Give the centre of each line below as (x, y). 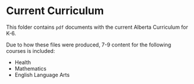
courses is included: (31, 51)
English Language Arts (42, 75)
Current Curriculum (55, 11)
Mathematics (30, 68)
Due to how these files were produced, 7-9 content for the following (89, 45)
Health (23, 62)
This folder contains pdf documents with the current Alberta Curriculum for (97, 27)
